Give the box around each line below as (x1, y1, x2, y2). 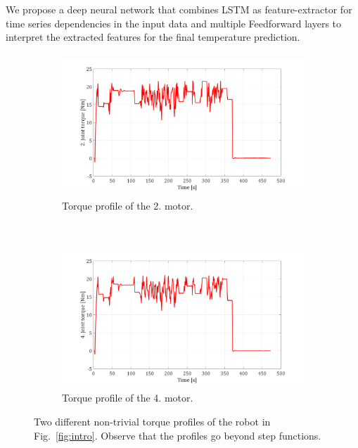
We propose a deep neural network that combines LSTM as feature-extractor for (6, 2, 352, 16)
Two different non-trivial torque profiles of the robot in (34, 414, 271, 428)
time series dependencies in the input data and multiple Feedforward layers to (6, 15, 342, 30)
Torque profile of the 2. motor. (62, 198, 193, 212)
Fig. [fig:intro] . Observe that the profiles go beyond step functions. (34, 428, 321, 442)
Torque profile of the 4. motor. (62, 390, 193, 405)
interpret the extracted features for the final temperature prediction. (6, 30, 300, 44)
